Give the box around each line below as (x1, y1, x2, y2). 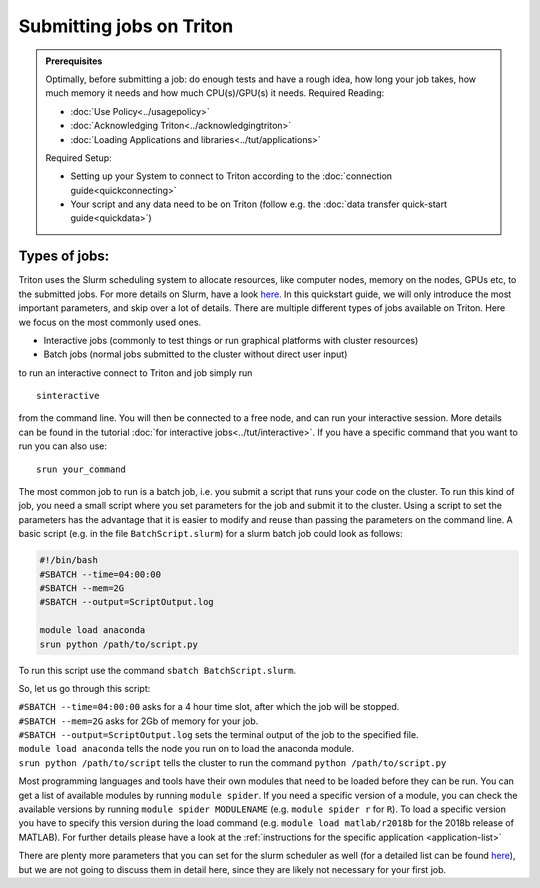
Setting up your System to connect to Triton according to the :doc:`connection (70, 170, 393, 182)
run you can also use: (18, 440, 108, 452)
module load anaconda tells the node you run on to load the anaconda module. (18, 743, 355, 755)
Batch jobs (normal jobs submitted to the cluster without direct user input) (43, 348, 348, 360)
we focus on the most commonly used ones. (18, 316, 202, 328)
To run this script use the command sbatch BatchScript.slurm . (18, 664, 297, 676)
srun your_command (36, 463, 127, 475)
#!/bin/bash (39, 555, 99, 566)
